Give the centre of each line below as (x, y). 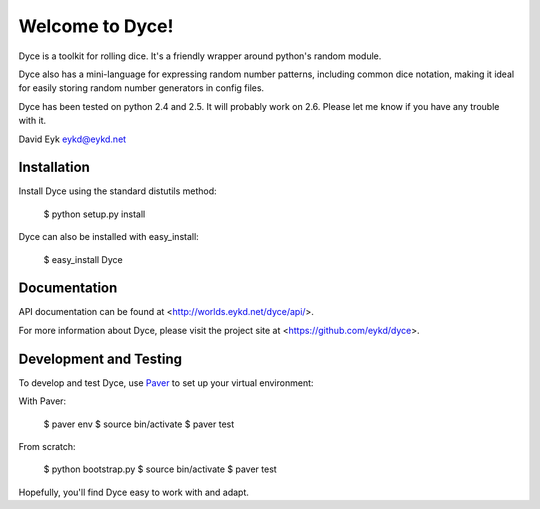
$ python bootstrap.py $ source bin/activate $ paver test (160, 469)
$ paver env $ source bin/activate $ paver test (139, 424)
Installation (54, 167)
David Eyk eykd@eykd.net (72, 139)
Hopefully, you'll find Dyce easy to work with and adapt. (134, 492)
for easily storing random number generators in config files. (141, 88)
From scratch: (47, 446)
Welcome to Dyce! (96, 26)
